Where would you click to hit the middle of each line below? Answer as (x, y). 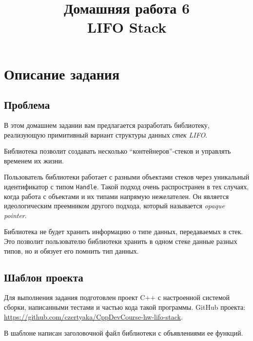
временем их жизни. (34, 160)
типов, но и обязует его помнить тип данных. (71, 251)
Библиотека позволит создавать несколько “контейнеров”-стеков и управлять (117, 151)
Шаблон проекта (44, 277)
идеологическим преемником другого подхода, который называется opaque (114, 206)
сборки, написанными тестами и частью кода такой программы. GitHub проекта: (125, 307)
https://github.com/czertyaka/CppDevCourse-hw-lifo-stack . (93, 316)
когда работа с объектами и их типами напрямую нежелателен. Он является (117, 196)
